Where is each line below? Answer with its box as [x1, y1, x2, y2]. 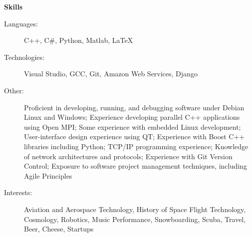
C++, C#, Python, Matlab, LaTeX [24, 35, 133, 45]
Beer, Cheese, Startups [24, 224, 94, 234]
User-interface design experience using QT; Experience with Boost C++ [24, 131, 245, 142]
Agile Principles [24, 170, 72, 181]
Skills [4, 1, 23, 11]
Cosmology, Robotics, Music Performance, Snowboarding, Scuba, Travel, [24, 214, 246, 224]
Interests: [4, 187, 32, 198]
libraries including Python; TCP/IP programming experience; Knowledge [24, 141, 249, 151]
